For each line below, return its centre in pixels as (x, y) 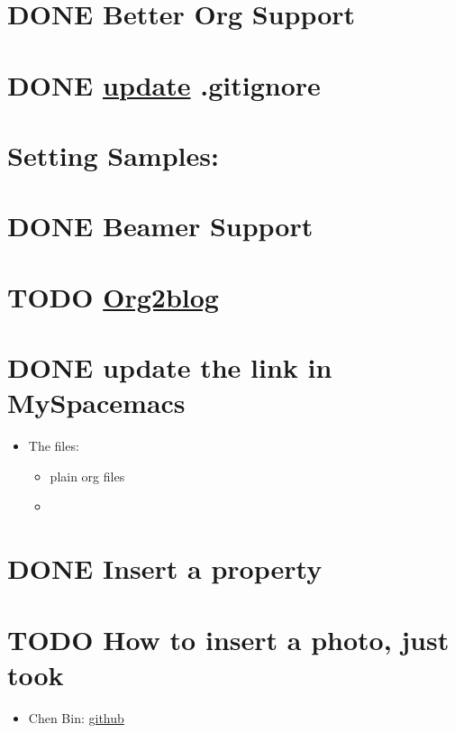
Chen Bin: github (76, 717)
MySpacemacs (96, 403)
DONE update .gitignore (164, 84)
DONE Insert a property (165, 568)
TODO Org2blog (113, 296)
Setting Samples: (113, 155)
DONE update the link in (170, 367)
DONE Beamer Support (160, 226)
